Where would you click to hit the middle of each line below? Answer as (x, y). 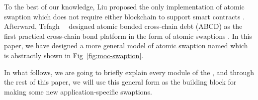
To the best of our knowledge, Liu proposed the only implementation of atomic (124, 6)
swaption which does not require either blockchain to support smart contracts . (125, 16)
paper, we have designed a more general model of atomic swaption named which (126, 46)
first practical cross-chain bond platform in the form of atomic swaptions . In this (128, 36)
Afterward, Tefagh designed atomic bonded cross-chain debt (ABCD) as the (123, 26)
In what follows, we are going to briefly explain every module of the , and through (129, 72)
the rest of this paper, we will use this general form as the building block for (120, 82)
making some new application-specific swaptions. (78, 91)
